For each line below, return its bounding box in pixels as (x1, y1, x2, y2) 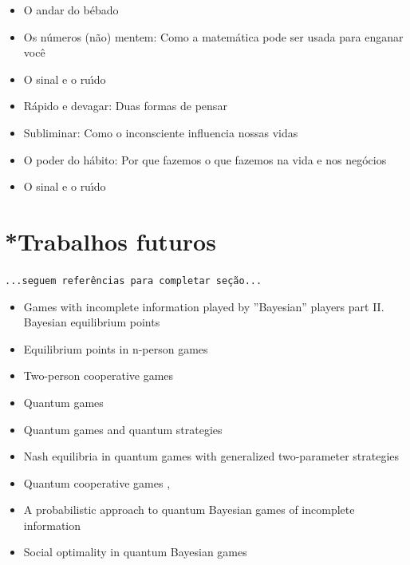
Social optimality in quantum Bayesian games (23, 543, 247, 560)
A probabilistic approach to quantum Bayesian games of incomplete (23, 501, 355, 518)
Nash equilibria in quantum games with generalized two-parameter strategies (23, 448, 400, 464)
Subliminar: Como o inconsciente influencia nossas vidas (23, 124, 298, 140)
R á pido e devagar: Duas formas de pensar (23, 97, 227, 114)
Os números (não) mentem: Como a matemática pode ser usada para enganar (23, 28, 404, 45)
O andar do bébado (23, 2, 119, 18)
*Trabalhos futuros (5, 224, 216, 257)
